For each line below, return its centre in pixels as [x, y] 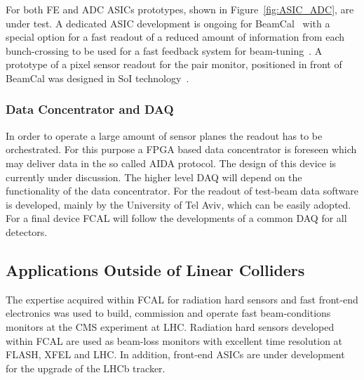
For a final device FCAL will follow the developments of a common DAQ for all [176, 218]
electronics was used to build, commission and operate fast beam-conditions [168, 313]
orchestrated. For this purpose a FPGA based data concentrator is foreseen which [181, 149]
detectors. [27, 231]
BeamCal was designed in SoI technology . [97, 78]
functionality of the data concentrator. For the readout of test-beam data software [182, 191]
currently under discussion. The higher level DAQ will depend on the [154, 177]
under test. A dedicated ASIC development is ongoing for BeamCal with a [168, 23]
